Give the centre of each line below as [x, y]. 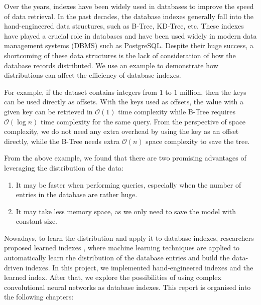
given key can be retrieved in [48, 111]
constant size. [36, 221]
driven [14, 267]
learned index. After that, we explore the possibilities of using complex [113, 277]
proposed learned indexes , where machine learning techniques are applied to [122, 248]
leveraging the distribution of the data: [64, 167]
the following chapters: [39, 297]
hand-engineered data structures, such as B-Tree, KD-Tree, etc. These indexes [124, 26]
